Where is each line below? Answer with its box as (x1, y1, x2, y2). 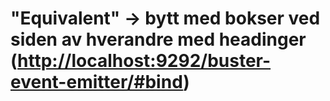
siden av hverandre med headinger (10, 28, 307, 51)
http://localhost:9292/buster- (17, 50, 272, 72)
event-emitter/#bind (10, 71, 184, 94)
